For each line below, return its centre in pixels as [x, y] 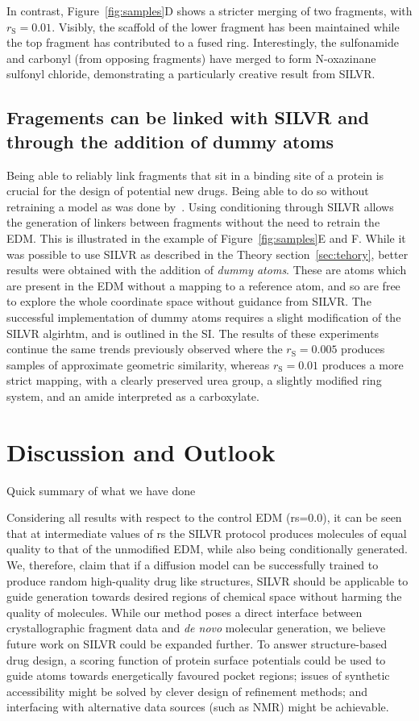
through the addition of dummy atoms [170, 141]
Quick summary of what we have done [101, 490]
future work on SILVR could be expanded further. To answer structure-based [197, 643]
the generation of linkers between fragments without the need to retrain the [193, 222]
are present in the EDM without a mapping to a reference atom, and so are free [203, 285]
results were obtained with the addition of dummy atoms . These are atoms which [207, 270]
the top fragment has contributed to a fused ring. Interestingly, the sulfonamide [203, 42]
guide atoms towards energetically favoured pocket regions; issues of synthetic [198, 675]
